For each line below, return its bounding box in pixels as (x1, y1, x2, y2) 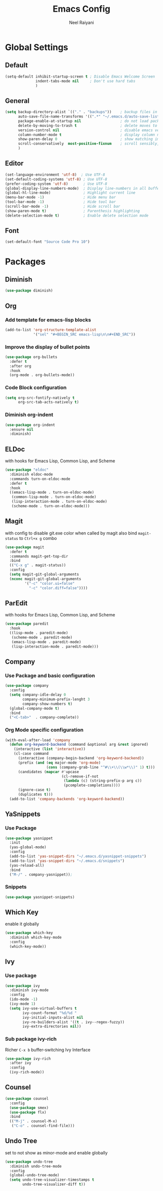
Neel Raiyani (69, 20, 94, 25)
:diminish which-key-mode (9, 935, 62, 940)
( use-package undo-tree (5, 1159, 53, 1164)
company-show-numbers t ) (22, 701, 73, 706)
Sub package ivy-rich (5, 1035, 57, 1042)
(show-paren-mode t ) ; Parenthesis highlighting (5, 208, 140, 213)
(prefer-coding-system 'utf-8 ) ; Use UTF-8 (5, 181, 108, 186)
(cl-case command (14, 751, 49, 756)
